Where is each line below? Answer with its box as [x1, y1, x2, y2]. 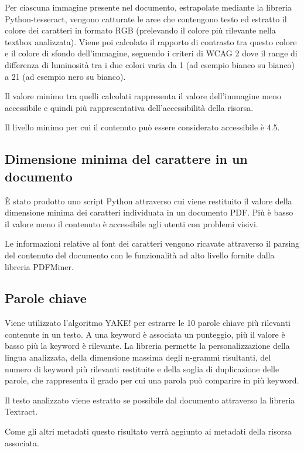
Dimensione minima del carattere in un [5, 150, 248, 168]
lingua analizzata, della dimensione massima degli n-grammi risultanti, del [5, 351, 271, 364]
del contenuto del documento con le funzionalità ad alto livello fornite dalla [5, 248, 275, 261]
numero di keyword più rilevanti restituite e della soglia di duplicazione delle [5, 362, 279, 375]
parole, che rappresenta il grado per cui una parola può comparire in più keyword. [5, 374, 299, 386]
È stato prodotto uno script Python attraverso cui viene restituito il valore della [5, 194, 292, 207]
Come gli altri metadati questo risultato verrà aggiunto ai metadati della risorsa [5, 425, 292, 437]
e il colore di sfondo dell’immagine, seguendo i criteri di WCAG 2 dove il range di [5, 47, 298, 59]
